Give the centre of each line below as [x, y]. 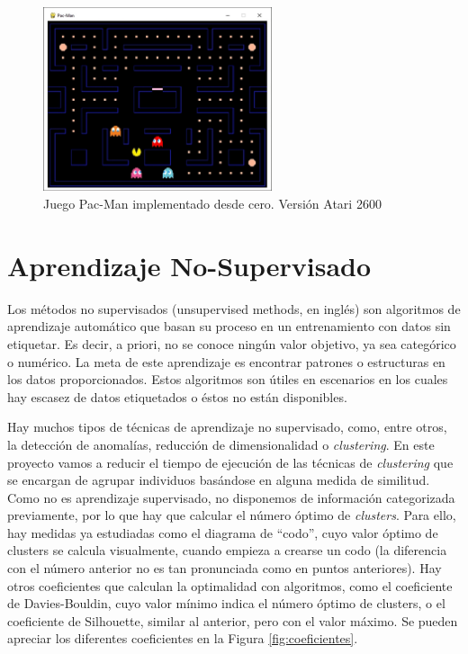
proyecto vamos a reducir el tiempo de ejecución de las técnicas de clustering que [230, 462]
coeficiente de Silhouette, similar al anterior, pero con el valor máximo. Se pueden [233, 620]
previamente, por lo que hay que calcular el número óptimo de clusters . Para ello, [232, 515]
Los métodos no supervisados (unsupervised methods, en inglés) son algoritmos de [234, 308]
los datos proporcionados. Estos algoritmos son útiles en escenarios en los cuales [228, 379]
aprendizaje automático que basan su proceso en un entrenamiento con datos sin [229, 326]
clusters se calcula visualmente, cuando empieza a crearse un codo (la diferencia [227, 550]
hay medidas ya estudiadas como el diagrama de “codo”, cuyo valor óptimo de [223, 532]
